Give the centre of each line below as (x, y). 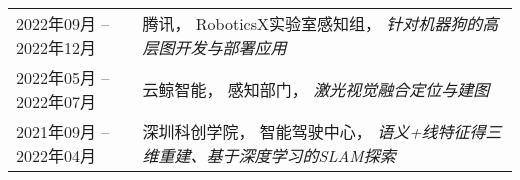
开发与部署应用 (230, 47)
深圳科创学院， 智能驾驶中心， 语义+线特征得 (314, 131)
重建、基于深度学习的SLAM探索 (277, 155)
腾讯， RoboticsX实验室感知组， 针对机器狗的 (312, 23)
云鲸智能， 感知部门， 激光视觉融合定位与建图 (316, 89)
